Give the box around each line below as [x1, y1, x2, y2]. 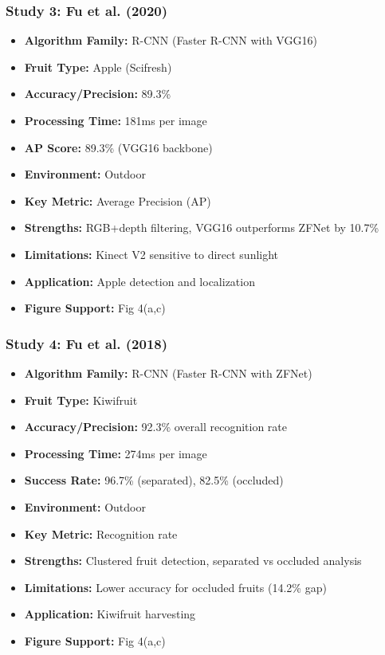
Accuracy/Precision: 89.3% [24, 85, 171, 102]
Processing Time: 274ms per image [24, 445, 207, 461]
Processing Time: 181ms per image [24, 112, 207, 128]
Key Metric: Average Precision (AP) [24, 192, 211, 209]
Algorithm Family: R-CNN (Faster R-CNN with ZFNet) [24, 364, 312, 381]
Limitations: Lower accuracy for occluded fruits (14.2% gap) [24, 579, 327, 595]
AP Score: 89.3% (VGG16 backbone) [24, 139, 213, 155]
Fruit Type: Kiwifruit [24, 391, 138, 408]
